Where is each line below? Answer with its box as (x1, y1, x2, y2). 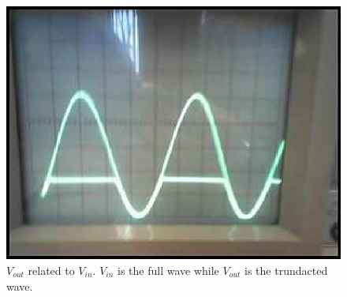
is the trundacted (244, 261, 328, 278)
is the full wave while (118, 261, 219, 278)
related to (28, 261, 75, 278)
